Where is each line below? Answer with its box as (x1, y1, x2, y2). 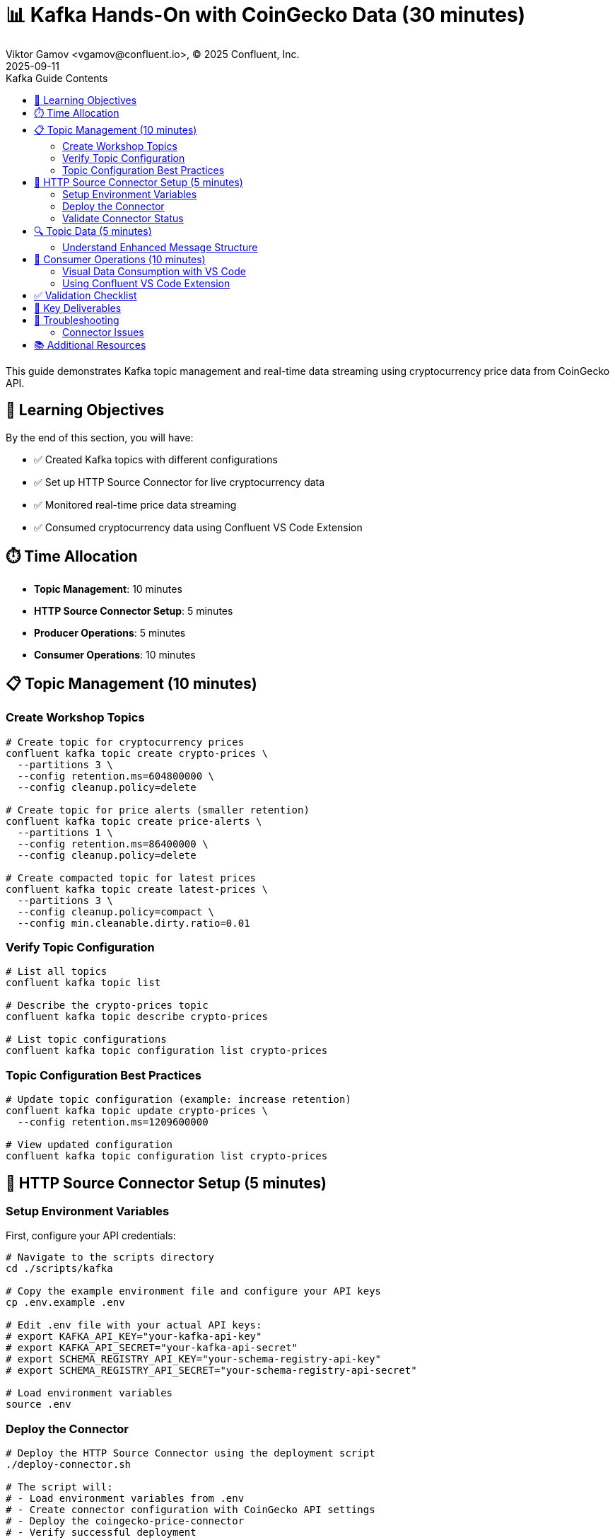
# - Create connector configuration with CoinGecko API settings (6, 1504, 375, 1516)
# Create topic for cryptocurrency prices (6, 736, 245, 748)
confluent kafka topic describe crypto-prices (6, 1011, 268, 1023)
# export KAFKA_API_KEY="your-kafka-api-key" (6, 1331, 262, 1343)
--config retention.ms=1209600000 (17, 1116, 209, 1128)
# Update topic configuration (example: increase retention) (6, 1094, 351, 1106)
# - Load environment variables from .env (6, 1493, 245, 1505)
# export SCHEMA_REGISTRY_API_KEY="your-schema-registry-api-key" (6, 1353, 382, 1365)
